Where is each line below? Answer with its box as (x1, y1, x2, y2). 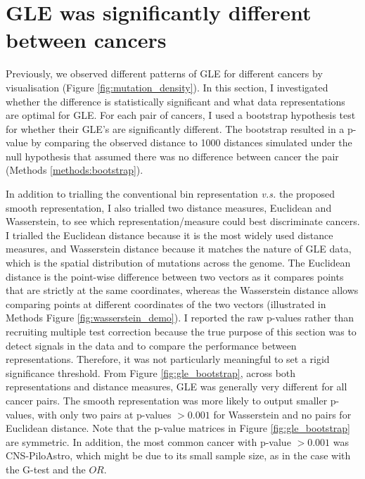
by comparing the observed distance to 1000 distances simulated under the (31, 135, 352, 150)
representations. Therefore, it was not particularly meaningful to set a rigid (6, 352, 330, 366)
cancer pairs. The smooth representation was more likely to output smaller (6, 392, 328, 407)
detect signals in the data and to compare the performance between (6, 338, 297, 352)
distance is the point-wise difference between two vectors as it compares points (6, 269, 344, 283)
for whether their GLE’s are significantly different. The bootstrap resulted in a (6, 121, 345, 136)
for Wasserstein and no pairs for (213, 407, 352, 421)
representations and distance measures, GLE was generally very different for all (6, 379, 347, 394)
